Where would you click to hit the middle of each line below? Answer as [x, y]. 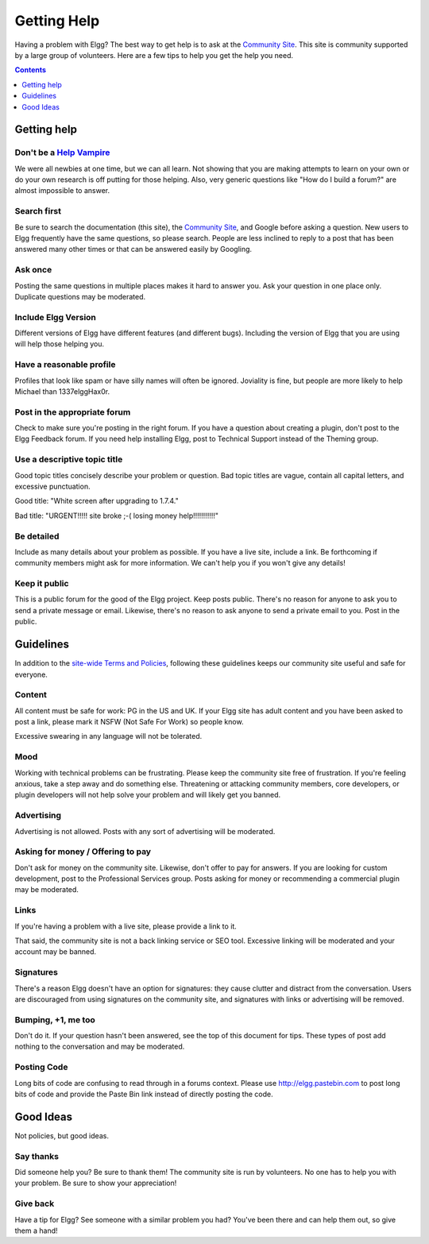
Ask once [33, 270]
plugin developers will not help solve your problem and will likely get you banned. [148, 795]
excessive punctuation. [52, 487]
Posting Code [41, 1067]
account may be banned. [56, 952]
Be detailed [37, 536]
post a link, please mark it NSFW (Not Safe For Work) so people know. [129, 722]
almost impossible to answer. [62, 191]
